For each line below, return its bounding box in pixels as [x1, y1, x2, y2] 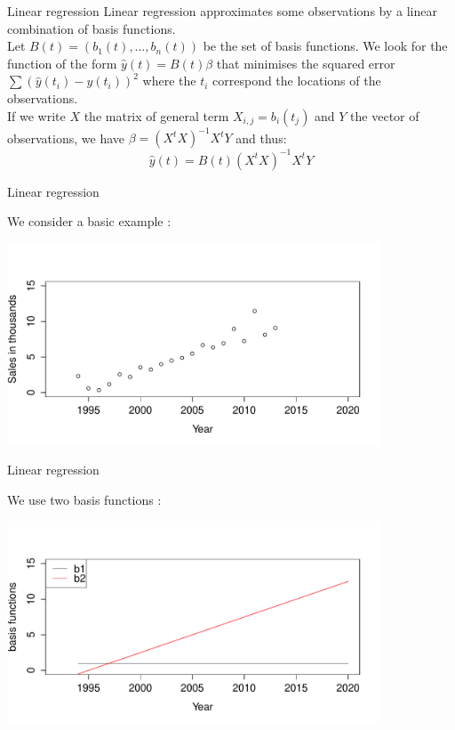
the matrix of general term [84, 106, 229, 125]
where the [142, 71, 196, 90]
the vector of [350, 106, 419, 125]
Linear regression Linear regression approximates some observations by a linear [7, 2, 437, 20]
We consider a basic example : [7, 212, 172, 231]
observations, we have [7, 128, 125, 147]
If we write [7, 106, 66, 125]
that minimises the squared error [216, 53, 395, 72]
